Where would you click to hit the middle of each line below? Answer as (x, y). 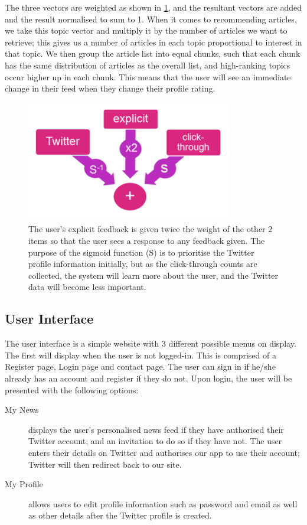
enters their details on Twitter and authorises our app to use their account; (164, 452)
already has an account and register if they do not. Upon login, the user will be (148, 378)
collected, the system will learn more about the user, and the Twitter (153, 275)
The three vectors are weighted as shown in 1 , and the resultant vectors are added (153, 7)
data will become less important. (87, 287)
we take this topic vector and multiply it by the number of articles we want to (146, 30)
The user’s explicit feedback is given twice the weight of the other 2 (151, 229)
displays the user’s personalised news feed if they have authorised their (156, 429)
